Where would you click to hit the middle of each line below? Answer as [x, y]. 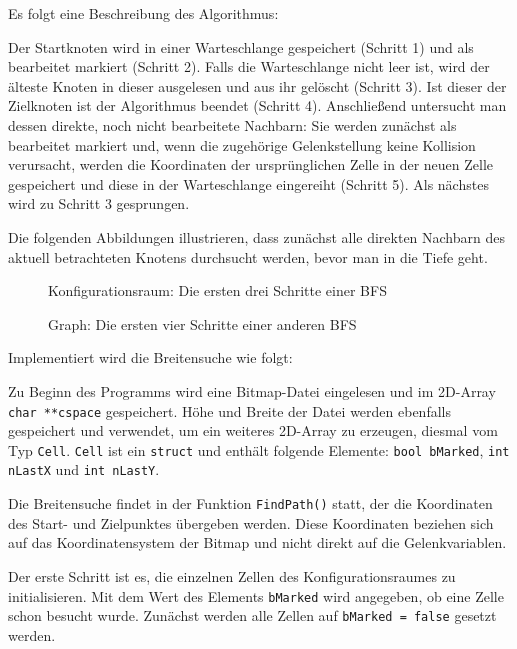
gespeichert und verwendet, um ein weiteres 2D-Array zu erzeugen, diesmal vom [253, 430]
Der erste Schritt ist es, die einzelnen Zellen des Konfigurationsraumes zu [232, 575]
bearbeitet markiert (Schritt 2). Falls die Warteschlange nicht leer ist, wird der [249, 66]
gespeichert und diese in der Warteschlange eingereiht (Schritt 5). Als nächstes [248, 183]
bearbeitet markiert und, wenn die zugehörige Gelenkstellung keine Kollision [242, 144]
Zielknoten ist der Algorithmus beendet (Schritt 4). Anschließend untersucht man [257, 105]
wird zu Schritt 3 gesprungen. [99, 203]
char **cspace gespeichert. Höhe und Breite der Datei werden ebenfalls [229, 410]
